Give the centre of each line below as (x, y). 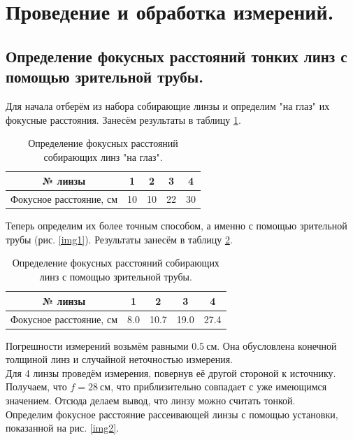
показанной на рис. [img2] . (63, 428)
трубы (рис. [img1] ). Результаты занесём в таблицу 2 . (119, 239)
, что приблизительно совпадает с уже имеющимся (219, 386)
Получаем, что (36, 386)
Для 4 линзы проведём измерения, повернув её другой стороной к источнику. (171, 372)
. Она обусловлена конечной (277, 345)
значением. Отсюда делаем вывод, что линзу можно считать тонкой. (151, 400)
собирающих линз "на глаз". (103, 156)
